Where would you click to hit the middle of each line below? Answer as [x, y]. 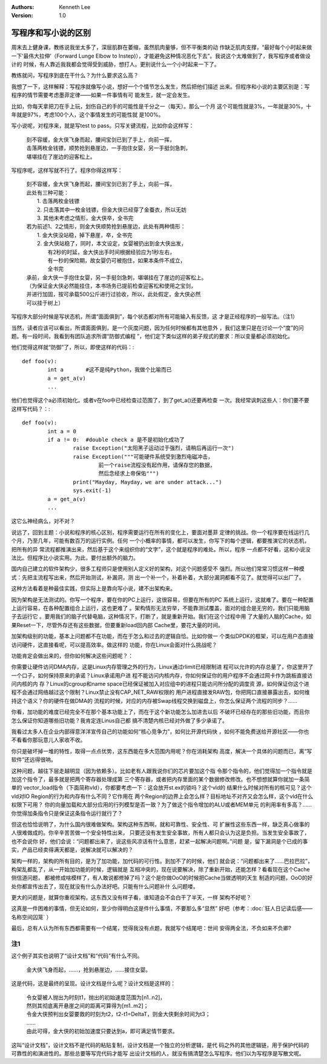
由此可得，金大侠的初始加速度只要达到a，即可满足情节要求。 [102, 1031]
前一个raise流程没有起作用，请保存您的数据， [157, 465]
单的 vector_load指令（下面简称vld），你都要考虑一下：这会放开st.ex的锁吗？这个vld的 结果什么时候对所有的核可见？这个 [161, 788]
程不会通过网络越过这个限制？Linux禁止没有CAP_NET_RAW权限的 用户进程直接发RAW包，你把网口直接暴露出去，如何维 [160, 692]
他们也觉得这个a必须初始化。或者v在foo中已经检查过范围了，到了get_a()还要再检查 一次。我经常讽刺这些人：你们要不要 [160, 401]
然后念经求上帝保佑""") [129, 474]
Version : [22, 16]
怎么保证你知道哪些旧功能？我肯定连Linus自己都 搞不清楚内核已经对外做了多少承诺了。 [120, 720]
